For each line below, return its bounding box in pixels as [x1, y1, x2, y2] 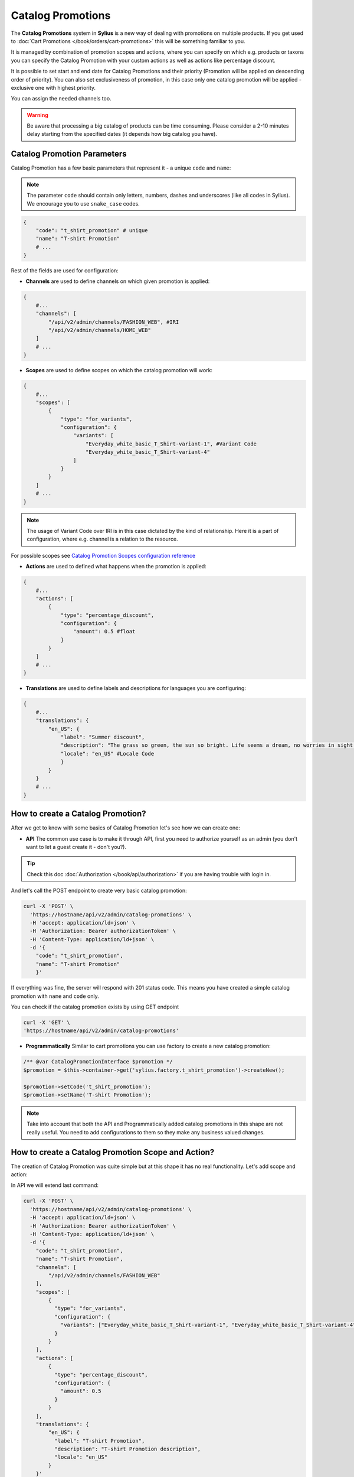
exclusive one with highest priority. [11, 84, 96, 91]
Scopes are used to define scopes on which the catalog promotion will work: [25, 367, 212, 374]
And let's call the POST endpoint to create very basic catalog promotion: [11, 887, 187, 894]
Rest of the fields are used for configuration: [11, 267, 119, 274]
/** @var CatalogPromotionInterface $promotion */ [23, 1058, 173, 1065]
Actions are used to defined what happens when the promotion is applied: [25, 563, 206, 570]
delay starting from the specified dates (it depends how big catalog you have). [27, 131, 218, 138]
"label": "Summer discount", [60, 733, 145, 740]
